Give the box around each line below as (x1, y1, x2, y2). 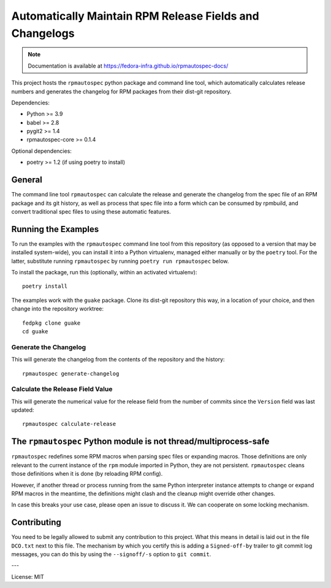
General (11, 175, 43, 185)
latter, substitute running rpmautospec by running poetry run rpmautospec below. (11, 257, 229, 265)
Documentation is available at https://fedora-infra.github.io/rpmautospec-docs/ (28, 62, 229, 69)
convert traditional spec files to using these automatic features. (11, 207, 171, 215)
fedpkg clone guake (22, 319, 81, 327)
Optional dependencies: (11, 147, 72, 155)
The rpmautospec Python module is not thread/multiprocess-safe (11, 436, 270, 447)
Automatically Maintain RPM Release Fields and (11, 9, 260, 23)
